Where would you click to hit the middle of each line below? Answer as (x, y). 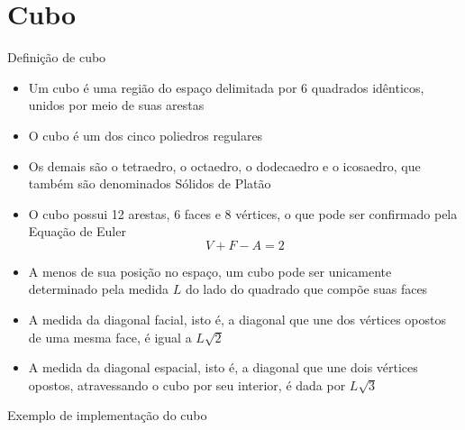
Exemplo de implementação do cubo (107, 415)
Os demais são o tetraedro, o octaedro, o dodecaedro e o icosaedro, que (224, 165)
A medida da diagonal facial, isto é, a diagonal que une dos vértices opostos (237, 320)
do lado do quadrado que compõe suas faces (306, 289)
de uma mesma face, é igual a (110, 337)
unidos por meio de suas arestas (116, 105)
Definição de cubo (57, 57)
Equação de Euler (77, 231)
